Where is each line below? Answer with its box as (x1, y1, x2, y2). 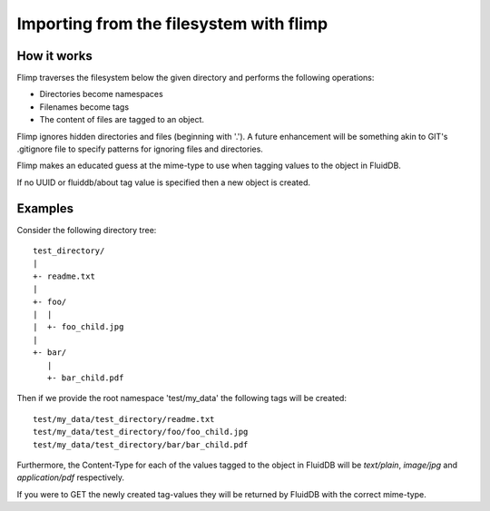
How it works (16, 48, 93, 64)
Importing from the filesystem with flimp (16, 14, 328, 34)
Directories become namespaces (39, 89, 163, 100)
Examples (16, 201, 74, 216)
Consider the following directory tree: (16, 224, 157, 235)
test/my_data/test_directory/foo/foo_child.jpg (33, 427, 249, 437)
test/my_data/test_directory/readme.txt (33, 414, 215, 424)
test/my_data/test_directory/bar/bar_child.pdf (33, 439, 249, 449)
